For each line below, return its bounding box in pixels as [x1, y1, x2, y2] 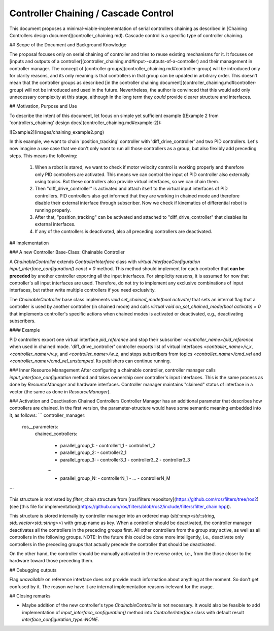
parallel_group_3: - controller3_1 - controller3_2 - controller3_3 [60, 456, 190, 463]
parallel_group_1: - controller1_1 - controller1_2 [60, 442, 156, 448]
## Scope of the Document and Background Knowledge [9, 42, 127, 48]
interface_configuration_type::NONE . [22, 616, 99, 623]
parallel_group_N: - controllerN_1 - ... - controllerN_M [60, 475, 171, 481]
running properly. [35, 207, 71, 213]
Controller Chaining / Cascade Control [9, 8, 174, 19]
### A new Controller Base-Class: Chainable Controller [9, 249, 125, 255]
